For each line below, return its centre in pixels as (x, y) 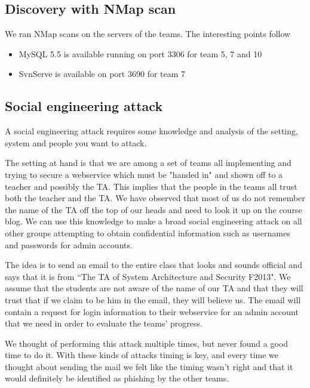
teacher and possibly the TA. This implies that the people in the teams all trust (151, 186)
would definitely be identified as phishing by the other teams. (117, 378)
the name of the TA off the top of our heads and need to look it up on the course (154, 209)
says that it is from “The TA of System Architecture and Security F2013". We (148, 276)
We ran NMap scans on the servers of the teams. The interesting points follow (148, 34)
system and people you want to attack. (76, 142)
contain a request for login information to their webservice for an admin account (152, 311)
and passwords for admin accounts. (69, 244)
